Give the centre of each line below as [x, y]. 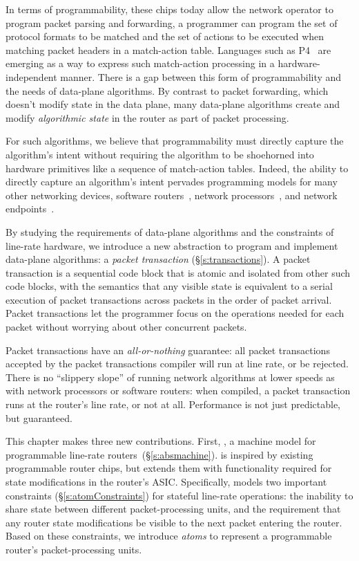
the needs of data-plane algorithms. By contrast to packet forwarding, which [167, 90]
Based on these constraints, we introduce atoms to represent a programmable [169, 536]
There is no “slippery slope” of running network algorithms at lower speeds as [170, 377]
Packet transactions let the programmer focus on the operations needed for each [175, 313]
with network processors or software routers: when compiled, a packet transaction [178, 390]
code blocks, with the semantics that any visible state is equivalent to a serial [169, 286]
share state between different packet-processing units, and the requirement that [173, 509]
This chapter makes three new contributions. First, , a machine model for [161, 441]
